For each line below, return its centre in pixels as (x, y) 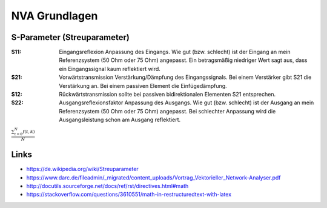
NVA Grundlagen (54, 16)
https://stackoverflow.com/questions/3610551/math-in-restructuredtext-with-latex (129, 195)
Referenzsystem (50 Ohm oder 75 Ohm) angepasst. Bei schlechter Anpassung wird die (167, 111)
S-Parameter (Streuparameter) (70, 37)
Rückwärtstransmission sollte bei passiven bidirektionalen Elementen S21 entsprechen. (167, 95)
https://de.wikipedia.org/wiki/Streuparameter (82, 169)
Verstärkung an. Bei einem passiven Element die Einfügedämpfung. (143, 86)
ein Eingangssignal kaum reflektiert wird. (110, 69)
